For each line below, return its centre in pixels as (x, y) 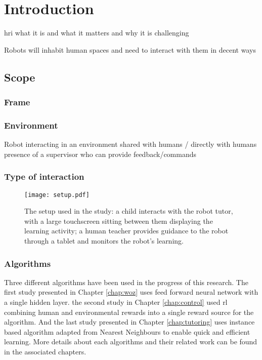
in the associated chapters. (45, 351)
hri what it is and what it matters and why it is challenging (97, 33)
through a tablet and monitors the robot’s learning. (104, 241)
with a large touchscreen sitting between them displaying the (119, 221)
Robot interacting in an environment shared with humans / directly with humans (130, 144)
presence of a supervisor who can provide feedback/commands (100, 154)
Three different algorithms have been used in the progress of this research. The (126, 282)
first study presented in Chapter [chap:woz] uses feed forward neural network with (131, 292)
